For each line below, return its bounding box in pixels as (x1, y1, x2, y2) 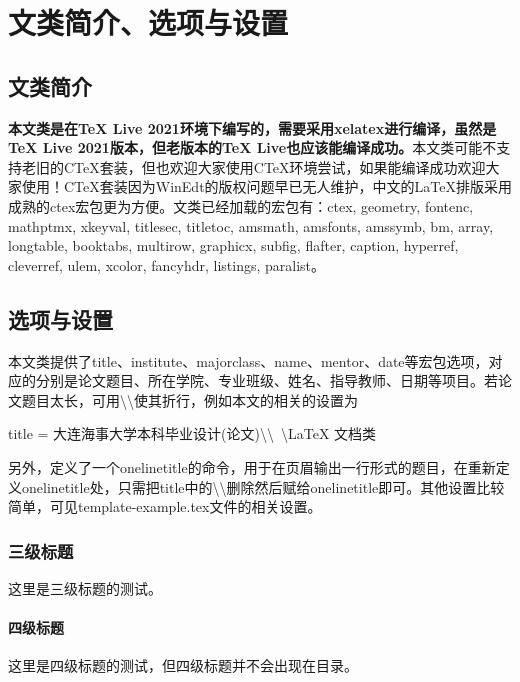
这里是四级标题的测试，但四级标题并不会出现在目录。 (8, 655, 358, 676)
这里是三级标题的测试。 (8, 577, 162, 598)
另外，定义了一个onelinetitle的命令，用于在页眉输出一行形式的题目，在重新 (8, 456, 496, 477)
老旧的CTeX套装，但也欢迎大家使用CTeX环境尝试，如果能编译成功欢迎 (21, 156, 486, 177)
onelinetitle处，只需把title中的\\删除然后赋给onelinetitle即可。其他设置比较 (21, 476, 505, 497)
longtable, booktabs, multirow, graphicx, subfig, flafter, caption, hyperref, (8, 235, 459, 256)
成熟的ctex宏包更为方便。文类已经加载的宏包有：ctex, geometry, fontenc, (8, 195, 474, 216)
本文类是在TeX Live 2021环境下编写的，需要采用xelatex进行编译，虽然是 (8, 117, 497, 138)
